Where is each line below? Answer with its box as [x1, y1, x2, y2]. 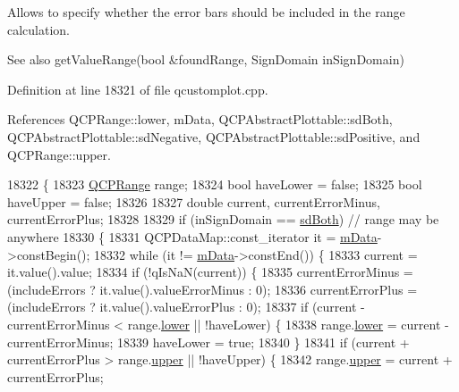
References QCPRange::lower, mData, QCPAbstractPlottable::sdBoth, [7, 110, 393, 129]
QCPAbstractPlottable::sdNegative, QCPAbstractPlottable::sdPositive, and [7, 127, 421, 146]
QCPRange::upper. [7, 145, 111, 163]
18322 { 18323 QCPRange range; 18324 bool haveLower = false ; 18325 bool [7, 175, 422, 194]
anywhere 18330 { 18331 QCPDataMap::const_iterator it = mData [7, 227, 378, 246]
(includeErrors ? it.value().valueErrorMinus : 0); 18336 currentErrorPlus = [7, 279, 418, 298]
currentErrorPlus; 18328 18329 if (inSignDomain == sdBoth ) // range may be [7, 210, 439, 229]
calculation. [7, 20, 71, 38]
